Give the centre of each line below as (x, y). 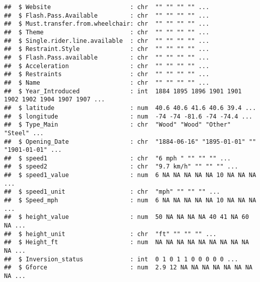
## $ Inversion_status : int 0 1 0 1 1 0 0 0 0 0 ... (121, 259)
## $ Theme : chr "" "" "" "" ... (107, 32)
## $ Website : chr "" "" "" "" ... (107, 7)
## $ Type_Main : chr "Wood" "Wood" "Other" (118, 125)
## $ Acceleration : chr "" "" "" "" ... (107, 66)
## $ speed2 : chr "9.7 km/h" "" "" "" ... (121, 167)
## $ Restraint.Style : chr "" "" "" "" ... (107, 49)
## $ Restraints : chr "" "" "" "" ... (107, 74)
